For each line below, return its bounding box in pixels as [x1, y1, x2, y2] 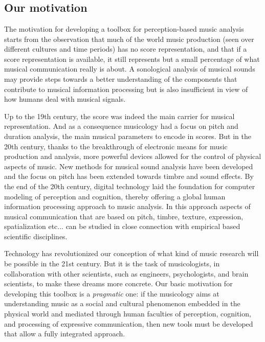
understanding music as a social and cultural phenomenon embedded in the [4, 298, 240, 309]
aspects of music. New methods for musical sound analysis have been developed [4, 161, 253, 171]
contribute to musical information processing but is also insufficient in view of [4, 83, 248, 94]
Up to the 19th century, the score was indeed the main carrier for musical [4, 110, 235, 121]
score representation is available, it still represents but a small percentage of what [4, 53, 260, 64]
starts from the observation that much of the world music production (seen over [4, 33, 254, 44]
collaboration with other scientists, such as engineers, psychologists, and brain [4, 268, 249, 279]
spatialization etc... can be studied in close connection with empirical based [4, 221, 240, 232]
